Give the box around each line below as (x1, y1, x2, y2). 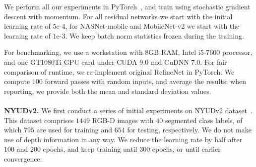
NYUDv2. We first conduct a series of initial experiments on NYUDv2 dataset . (4, 105, 253, 115)
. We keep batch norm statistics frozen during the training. (65, 30, 244, 41)
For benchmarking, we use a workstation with (4, 47, 143, 57)
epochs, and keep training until (43, 144, 137, 154)
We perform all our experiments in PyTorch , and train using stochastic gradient (4, 1, 251, 11)
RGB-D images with (92, 115, 154, 125)
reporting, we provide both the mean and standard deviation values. (4, 85, 211, 96)
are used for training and (36, 125, 113, 135)
